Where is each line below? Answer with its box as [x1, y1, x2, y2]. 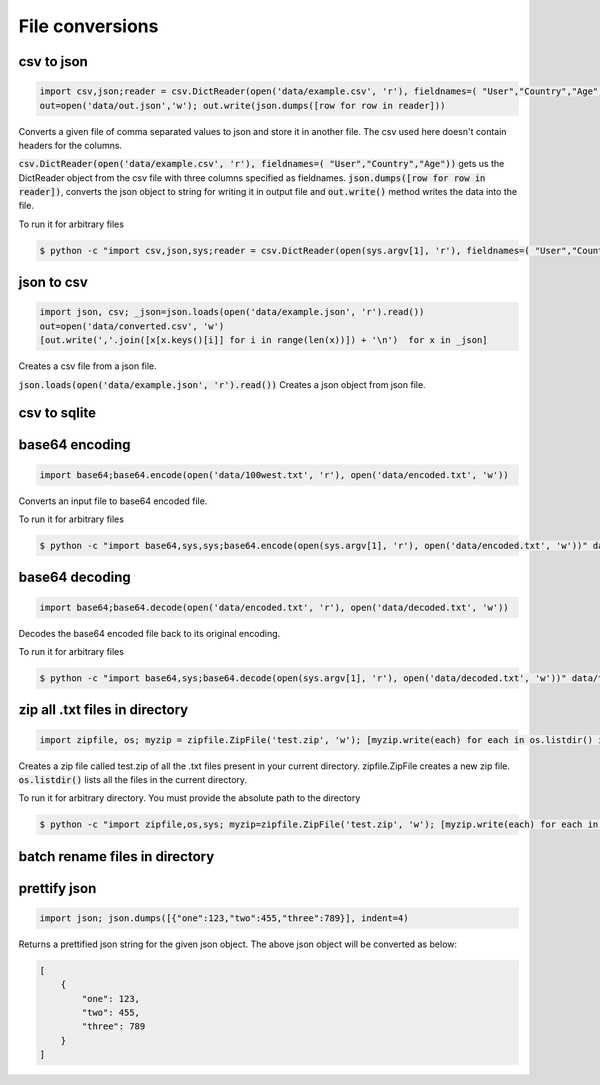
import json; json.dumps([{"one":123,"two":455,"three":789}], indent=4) [39, 912, 409, 924]
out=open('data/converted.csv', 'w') [39, 320, 225, 332]
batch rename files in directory [18, 848, 215, 865]
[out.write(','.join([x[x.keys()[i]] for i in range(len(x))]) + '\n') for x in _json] [39, 335, 489, 346]
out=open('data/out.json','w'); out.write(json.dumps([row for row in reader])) [39, 100, 446, 111]
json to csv [18, 274, 89, 291]
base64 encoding [18, 436, 131, 454]
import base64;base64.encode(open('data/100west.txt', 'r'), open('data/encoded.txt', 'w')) [39, 469, 509, 480]
